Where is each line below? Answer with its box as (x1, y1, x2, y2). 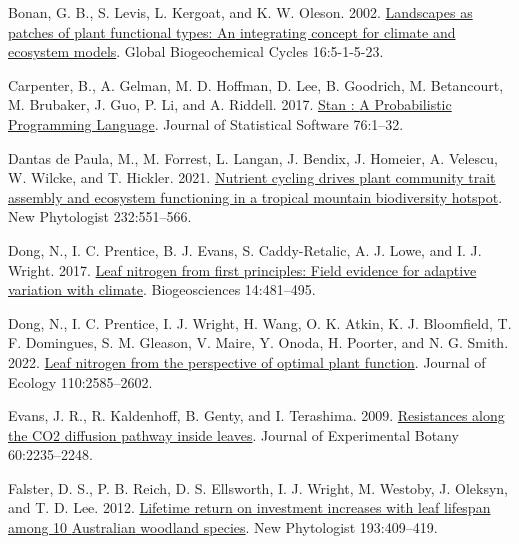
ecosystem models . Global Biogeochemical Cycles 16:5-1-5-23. (8, 41, 384, 62)
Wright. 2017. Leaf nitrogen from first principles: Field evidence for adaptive (8, 259, 477, 280)
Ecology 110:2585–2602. (8, 371, 153, 392)
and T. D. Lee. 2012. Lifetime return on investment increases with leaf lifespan (8, 497, 491, 518)
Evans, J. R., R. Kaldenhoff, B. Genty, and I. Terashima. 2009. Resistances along (8, 405, 505, 426)
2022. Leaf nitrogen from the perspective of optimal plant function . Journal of (8, 351, 486, 372)
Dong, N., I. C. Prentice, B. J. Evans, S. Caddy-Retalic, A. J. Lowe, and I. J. (8, 239, 482, 260)
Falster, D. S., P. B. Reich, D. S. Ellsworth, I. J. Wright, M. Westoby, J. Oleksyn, (8, 477, 509, 498)
